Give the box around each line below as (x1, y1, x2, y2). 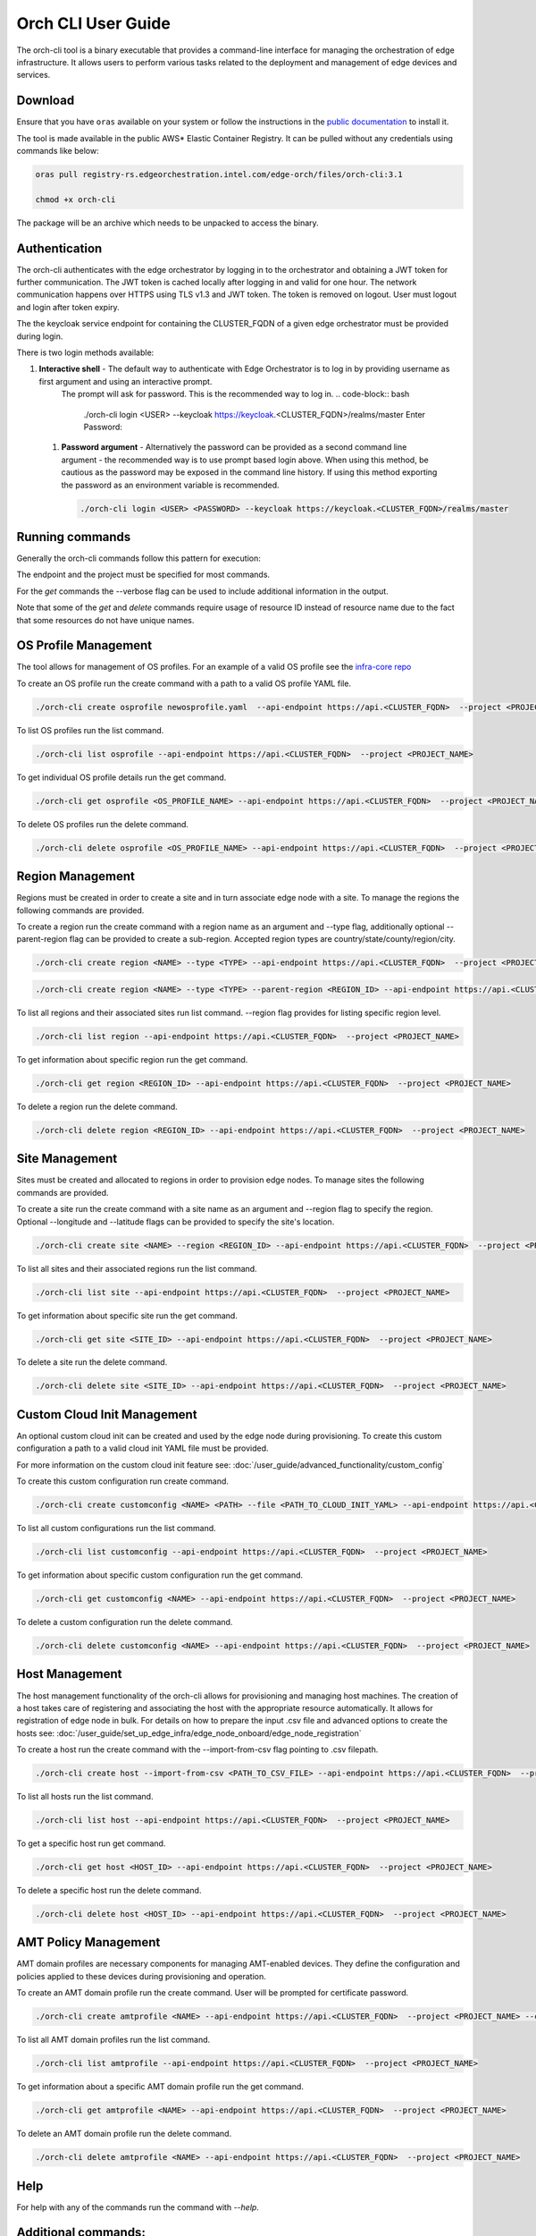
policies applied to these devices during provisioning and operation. (16, 1970, 267, 1981)
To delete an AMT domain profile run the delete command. (16, 2129, 232, 2139)
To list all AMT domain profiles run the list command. (16, 2035, 211, 2045)
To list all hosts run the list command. (16, 1791, 154, 1802)
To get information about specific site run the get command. (16, 1310, 239, 1321)
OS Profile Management (16, 638, 153, 653)
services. (16, 70, 51, 80)
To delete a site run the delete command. (16, 1357, 168, 1368)
